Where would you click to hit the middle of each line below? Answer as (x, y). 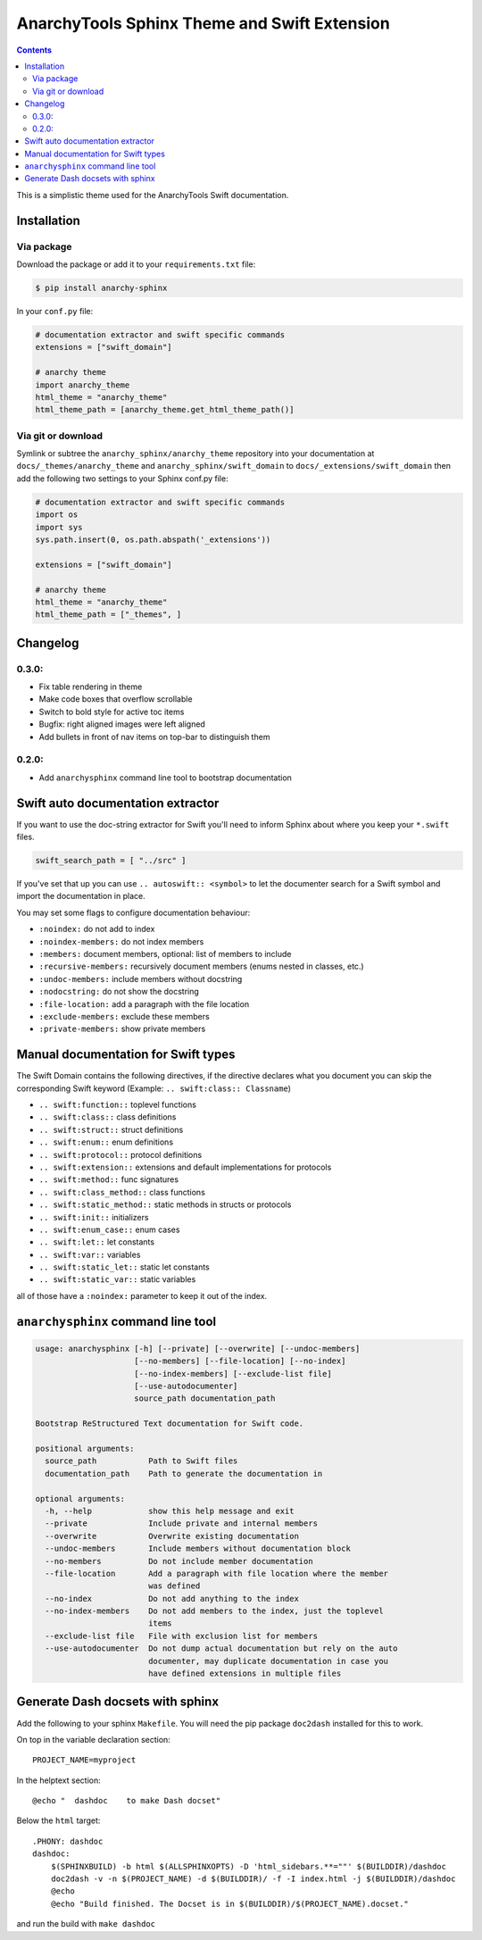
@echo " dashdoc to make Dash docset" (127, 1801)
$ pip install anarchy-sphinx (101, 287)
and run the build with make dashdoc (86, 1924)
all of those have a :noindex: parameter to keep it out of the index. (142, 1295)
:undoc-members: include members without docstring (141, 978)
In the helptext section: (59, 1780)
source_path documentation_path (205, 1399)
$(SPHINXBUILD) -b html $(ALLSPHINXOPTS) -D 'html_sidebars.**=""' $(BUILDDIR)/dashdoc (248, 1866)
